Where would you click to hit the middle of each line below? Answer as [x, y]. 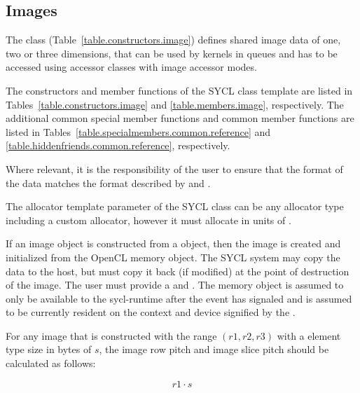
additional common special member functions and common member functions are [180, 118]
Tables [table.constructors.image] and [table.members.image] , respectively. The [175, 104]
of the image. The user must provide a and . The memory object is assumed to [175, 285]
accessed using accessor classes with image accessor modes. [131, 67]
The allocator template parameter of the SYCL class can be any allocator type [175, 206]
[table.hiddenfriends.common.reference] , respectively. [118, 145]
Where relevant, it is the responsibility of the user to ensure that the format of [174, 168]
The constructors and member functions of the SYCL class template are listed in [179, 90]
